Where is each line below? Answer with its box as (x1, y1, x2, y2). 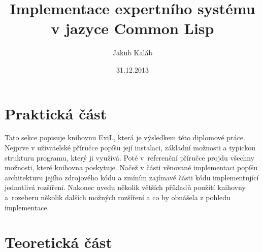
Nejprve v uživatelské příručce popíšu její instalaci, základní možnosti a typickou (5, 142, 255, 153)
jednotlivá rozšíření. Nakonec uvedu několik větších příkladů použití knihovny (5, 182, 246, 193)
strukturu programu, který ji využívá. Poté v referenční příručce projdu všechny (5, 152, 254, 163)
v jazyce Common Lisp (51, 18, 214, 39)
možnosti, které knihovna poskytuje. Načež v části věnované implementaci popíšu (5, 162, 258, 173)
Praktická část (5, 103, 107, 123)
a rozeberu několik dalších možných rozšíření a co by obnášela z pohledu (5, 192, 231, 202)
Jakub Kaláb (112, 47, 153, 58)
